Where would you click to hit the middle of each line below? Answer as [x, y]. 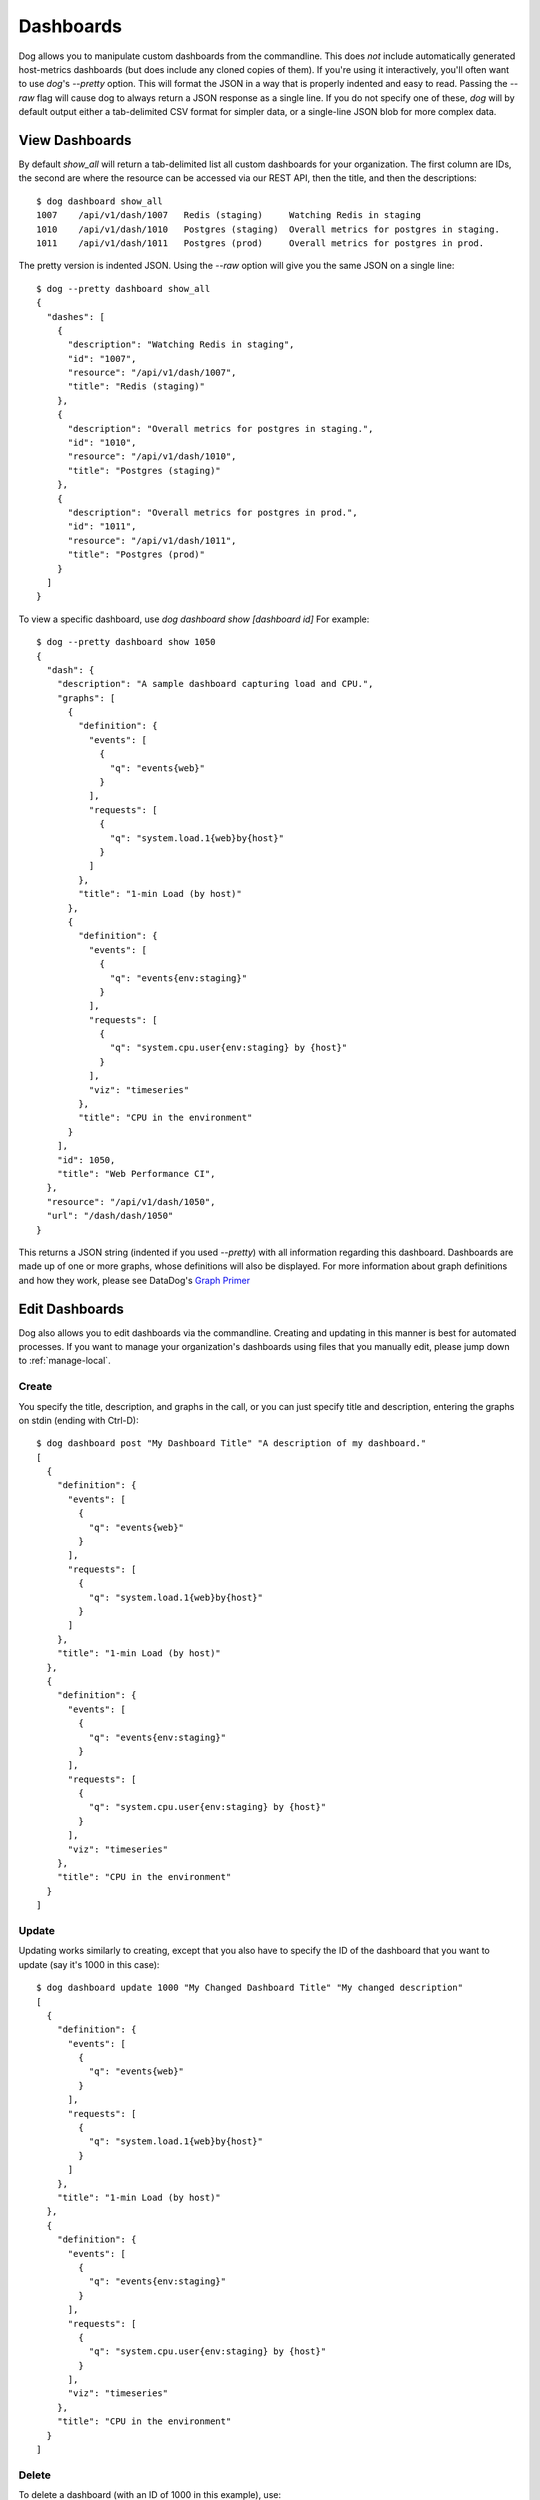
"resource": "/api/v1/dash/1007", [152, 373]
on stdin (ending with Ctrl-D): [78, 1420]
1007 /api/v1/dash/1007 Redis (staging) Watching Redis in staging [229, 215]
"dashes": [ [75, 316]
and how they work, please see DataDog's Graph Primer [134, 1280]
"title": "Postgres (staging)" [144, 470]
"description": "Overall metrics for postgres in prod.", [213, 512]
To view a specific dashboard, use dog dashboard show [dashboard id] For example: [194, 619]
